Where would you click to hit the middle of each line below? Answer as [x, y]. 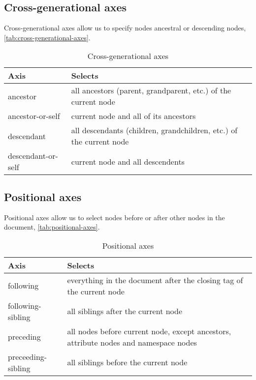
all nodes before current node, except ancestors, [149, 331]
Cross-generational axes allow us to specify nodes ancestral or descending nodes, [125, 28]
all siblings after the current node [125, 311]
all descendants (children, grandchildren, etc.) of [154, 130]
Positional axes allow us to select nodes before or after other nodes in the [114, 217]
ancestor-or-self [34, 116]
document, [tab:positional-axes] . [52, 227]
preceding [24, 337]
